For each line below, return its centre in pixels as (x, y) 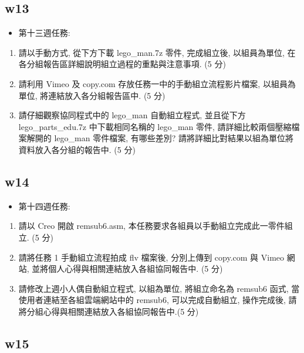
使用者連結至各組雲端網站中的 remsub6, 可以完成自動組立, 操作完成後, (152, 300)
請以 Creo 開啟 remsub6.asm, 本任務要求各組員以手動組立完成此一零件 (151, 226)
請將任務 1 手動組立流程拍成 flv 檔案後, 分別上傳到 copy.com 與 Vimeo (151, 257)
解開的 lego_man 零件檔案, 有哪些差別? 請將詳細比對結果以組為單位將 (160, 138)
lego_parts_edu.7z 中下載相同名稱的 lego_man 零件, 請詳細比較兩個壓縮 (155, 126)
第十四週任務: (44, 206)
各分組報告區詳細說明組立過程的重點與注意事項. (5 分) (122, 64)
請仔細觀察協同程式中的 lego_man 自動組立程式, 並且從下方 (132, 115)
